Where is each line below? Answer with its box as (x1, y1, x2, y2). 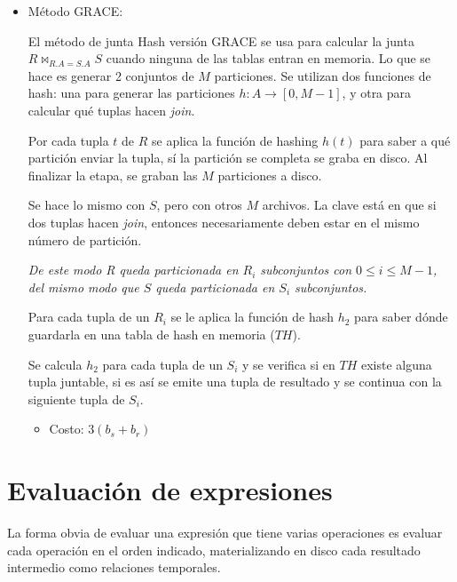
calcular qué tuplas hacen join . (28, 100, 195, 119)
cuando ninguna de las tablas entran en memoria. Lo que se (106, 49, 431, 68)
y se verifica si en (242, 355, 335, 373)
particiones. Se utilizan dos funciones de (214, 66, 431, 84)
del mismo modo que (28, 277, 139, 296)
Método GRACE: (28, 2, 123, 20)
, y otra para (342, 84, 412, 102)
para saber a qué (359, 131, 451, 149)
